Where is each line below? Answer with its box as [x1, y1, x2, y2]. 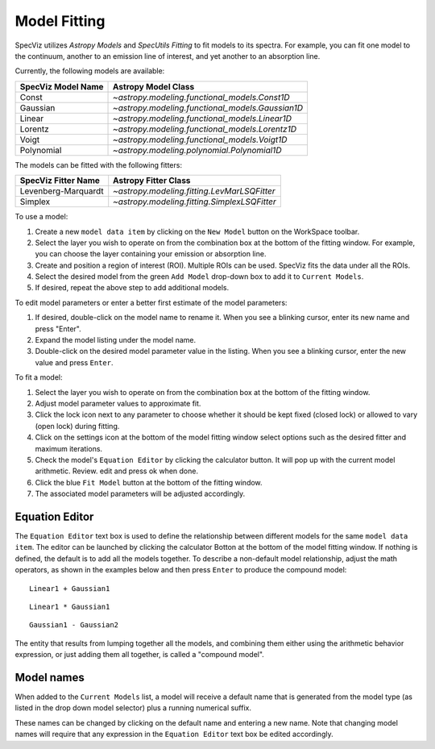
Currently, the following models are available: [14, 66, 165, 76]
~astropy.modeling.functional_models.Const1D [113, 91, 290, 102]
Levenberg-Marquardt [19, 185, 104, 197]
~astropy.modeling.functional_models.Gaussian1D [113, 102, 304, 113]
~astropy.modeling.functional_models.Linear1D [113, 113, 292, 124]
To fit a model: [14, 372, 63, 382]
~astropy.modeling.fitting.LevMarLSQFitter [113, 185, 275, 197]
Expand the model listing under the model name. [35, 335, 197, 345]
